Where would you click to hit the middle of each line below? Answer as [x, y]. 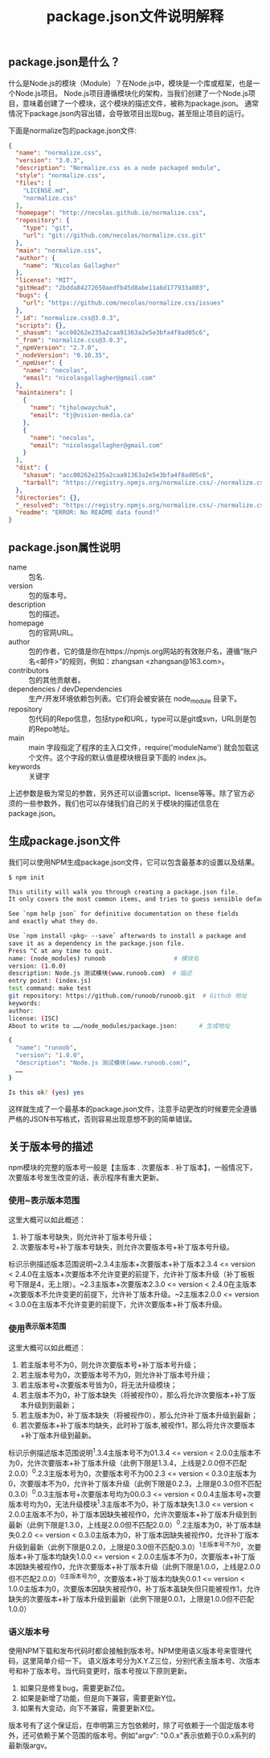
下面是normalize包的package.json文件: [73, 131]
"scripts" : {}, [41, 325]
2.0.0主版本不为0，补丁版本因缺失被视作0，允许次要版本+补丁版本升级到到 [133, 1515]
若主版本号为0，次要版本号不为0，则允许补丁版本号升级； [116, 1375]
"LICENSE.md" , [46, 190]
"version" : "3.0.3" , [50, 161]
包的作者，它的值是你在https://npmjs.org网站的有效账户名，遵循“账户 [143, 651]
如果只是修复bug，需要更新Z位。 [75, 1688]
